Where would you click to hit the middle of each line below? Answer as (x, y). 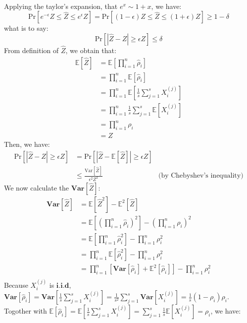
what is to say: (26, 28)
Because (16, 285)
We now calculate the (37, 187)
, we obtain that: (91, 50)
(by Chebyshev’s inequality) (201, 176)
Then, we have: (27, 144)
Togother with (25, 311)
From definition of (31, 50)
